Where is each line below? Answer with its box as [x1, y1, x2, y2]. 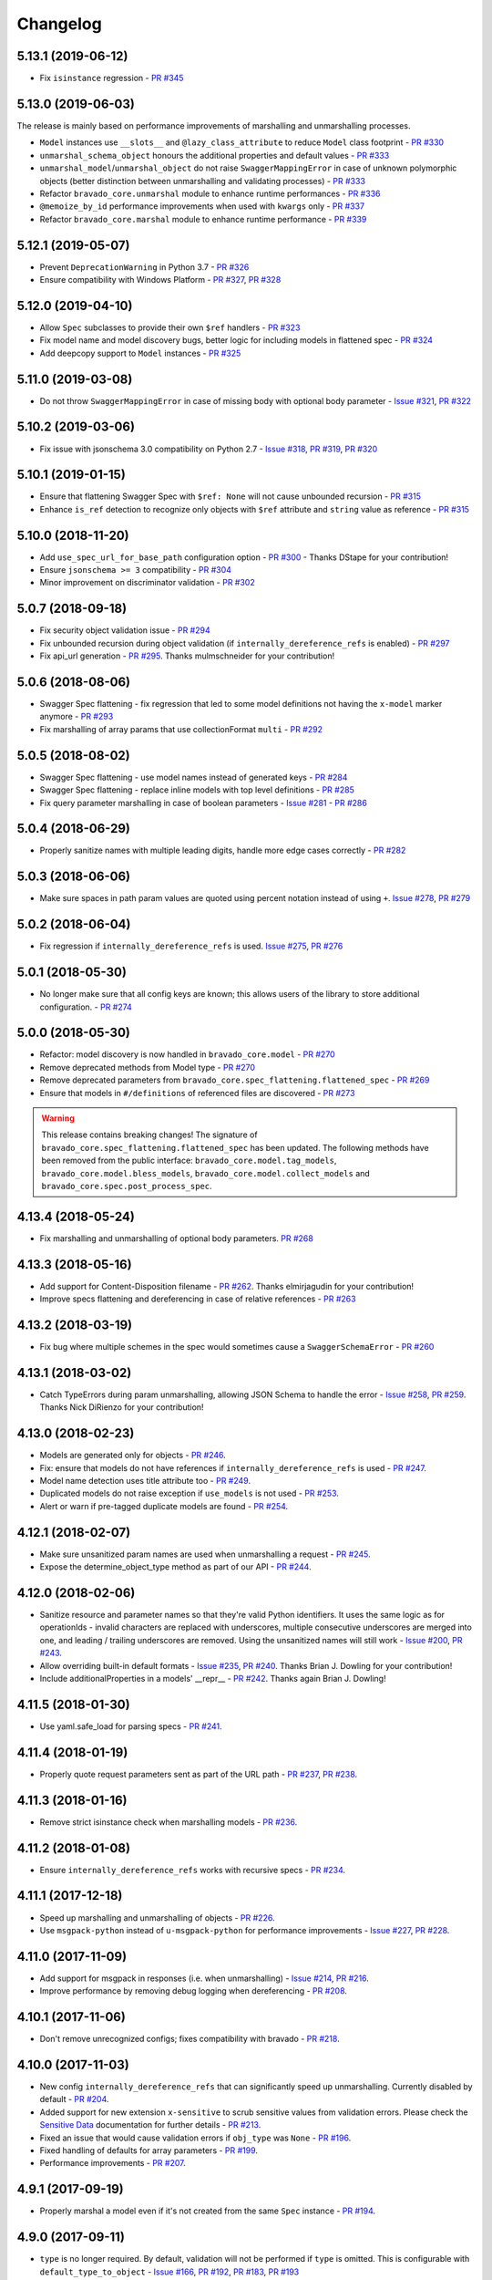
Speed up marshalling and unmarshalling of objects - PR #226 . [39, 1912, 275, 1923]
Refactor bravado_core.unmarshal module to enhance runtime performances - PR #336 [39, 188, 381, 199]
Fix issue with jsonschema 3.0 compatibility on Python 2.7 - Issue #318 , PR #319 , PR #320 [39, 443, 378, 454]
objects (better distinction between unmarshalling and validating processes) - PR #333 [39, 175, 366, 186]
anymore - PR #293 [39, 711, 114, 722]
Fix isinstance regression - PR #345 [39, 73, 184, 84]
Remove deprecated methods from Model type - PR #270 [39, 1062, 255, 1073]
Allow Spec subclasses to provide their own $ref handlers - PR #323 [39, 322, 301, 333]
